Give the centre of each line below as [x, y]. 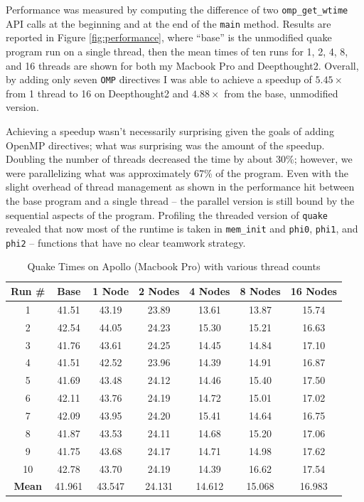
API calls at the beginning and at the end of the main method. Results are [168, 23]
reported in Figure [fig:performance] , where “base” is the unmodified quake [169, 37]
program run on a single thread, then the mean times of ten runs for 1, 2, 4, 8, [177, 51]
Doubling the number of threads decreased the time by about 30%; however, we [179, 159]
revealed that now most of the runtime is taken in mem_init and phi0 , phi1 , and [182, 229]
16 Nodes [314, 291]
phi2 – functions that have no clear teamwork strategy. [126, 242]
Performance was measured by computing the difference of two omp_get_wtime [177, 9]
